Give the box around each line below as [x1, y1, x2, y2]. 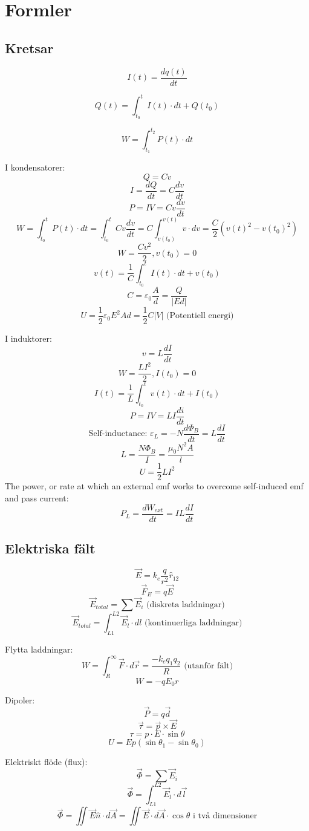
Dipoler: [5, 694, 35, 706]
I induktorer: [5, 332, 52, 345]
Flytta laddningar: [5, 642, 73, 655]
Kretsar [5, 38, 54, 57]
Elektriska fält [5, 539, 96, 558]
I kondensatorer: [5, 161, 65, 174]
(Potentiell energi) [166, 311, 234, 321]
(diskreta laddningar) [146, 600, 225, 609]
